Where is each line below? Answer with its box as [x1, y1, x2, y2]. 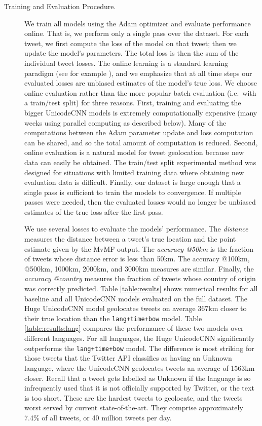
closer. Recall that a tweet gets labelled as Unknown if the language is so [24, 372, 251, 383]
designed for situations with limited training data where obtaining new [24, 167, 244, 177]
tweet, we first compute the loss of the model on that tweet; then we [24, 37, 237, 48]
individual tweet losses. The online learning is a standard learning [24, 57, 229, 68]
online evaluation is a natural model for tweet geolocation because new [24, 147, 244, 158]
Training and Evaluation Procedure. [4, 1, 116, 11]
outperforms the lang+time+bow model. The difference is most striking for [24, 342, 254, 353]
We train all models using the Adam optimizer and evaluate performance [24, 18, 251, 28]
